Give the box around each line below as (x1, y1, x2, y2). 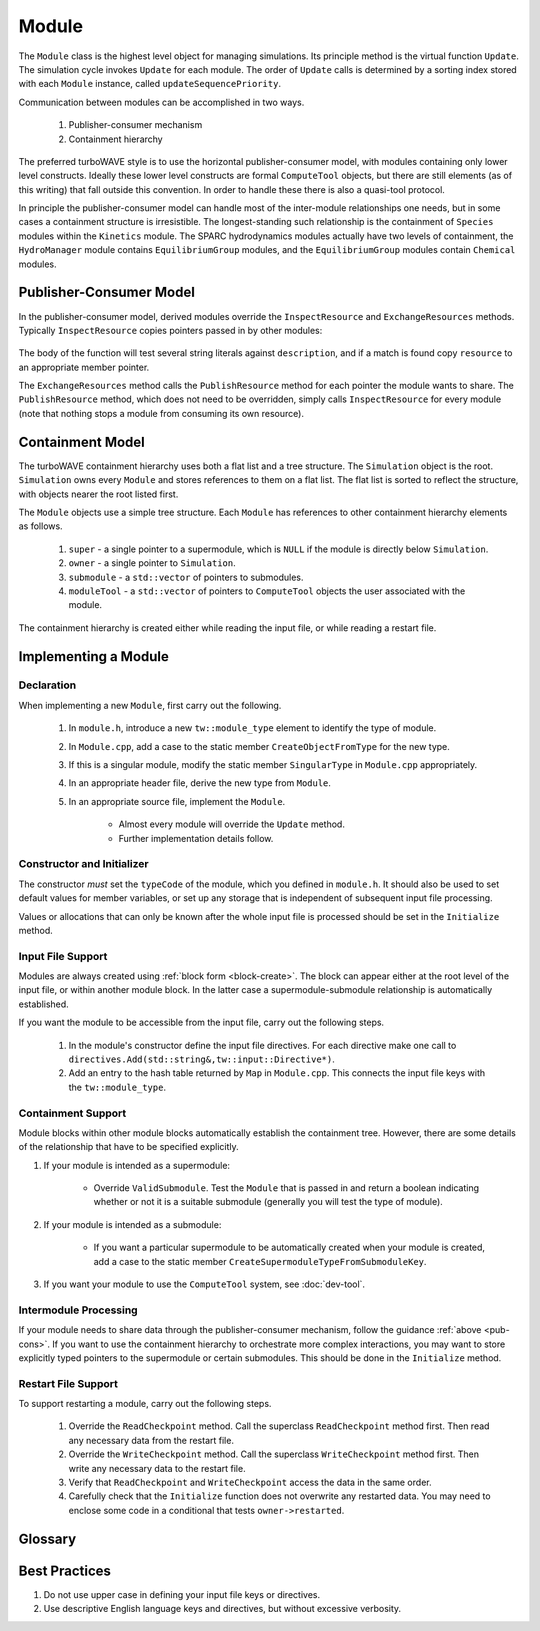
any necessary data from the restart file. (68, 1434, 235, 1446)
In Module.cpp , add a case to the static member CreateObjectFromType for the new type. (68, 740, 450, 752)
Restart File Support (18, 1376, 119, 1390)
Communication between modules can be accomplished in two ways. (18, 96, 305, 108)
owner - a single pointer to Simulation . (68, 557, 236, 569)
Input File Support (18, 949, 108, 963)
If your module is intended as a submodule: (43, 1218, 222, 1230)
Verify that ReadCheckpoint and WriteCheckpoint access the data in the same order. (68, 1476, 432, 1489)
